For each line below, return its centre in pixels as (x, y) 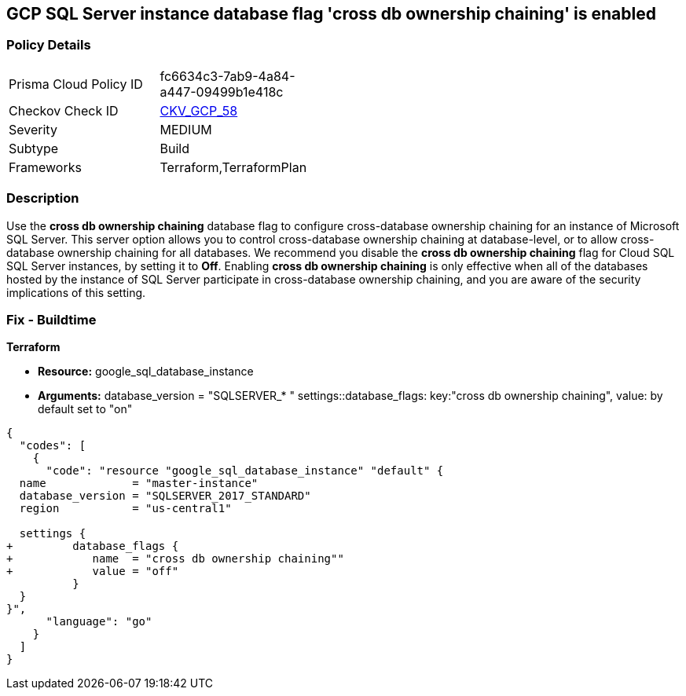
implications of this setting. (76, 292)
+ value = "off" (93, 571)
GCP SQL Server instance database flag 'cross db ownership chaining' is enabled (331, 14)
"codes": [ (53, 446)
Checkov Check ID (64, 110)
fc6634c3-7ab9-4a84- (227, 76)
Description (43, 198)
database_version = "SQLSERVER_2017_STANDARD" (165, 496)
